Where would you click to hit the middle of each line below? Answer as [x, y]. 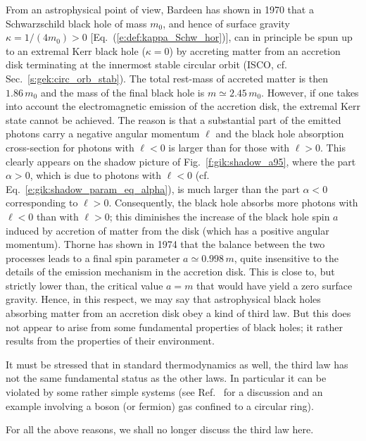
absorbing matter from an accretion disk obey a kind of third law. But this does [178, 313]
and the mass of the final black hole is [122, 92]
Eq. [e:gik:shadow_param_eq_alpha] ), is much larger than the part [153, 188]
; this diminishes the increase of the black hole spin [220, 216]
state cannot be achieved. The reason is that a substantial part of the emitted [173, 119]
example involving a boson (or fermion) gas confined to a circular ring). [160, 405]
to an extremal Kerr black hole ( [76, 50]
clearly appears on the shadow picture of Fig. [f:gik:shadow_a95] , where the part [181, 161]
